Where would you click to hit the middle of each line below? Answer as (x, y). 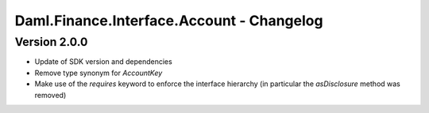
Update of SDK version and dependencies (103, 62)
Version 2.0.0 (51, 42)
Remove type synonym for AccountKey (99, 73)
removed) (50, 95)
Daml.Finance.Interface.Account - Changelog (169, 21)
